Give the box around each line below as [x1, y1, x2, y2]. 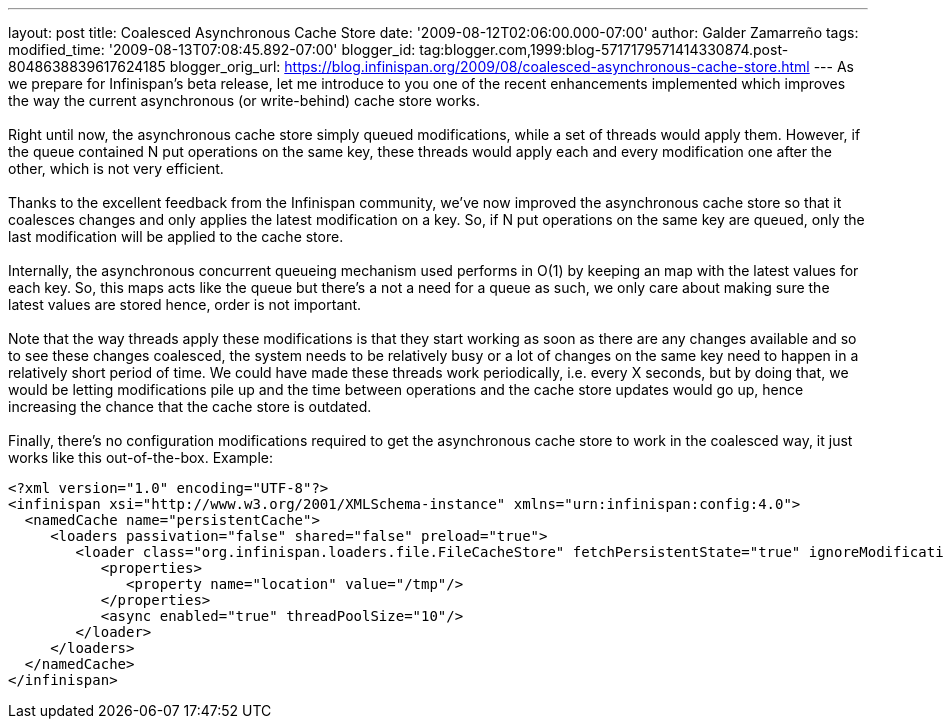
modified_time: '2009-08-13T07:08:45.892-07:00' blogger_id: [8, 41, 416, 58]
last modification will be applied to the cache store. [8, 228, 344, 245]
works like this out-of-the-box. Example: [8, 449, 274, 466]
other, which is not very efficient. [8, 160, 224, 177]
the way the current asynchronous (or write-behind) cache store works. [8, 92, 481, 109]
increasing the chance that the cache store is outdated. [8, 398, 372, 415]
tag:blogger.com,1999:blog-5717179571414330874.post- [419, 41, 789, 58]
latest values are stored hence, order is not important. [8, 296, 362, 313]
